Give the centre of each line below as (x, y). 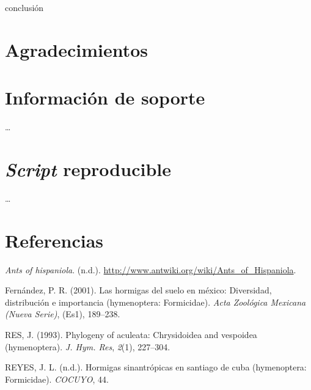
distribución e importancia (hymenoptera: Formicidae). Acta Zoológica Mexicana (155, 302)
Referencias (54, 240)
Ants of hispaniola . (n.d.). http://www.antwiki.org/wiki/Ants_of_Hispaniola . (151, 269)
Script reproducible (88, 169)
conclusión (24, 7)
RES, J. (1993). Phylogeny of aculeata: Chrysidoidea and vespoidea (131, 334)
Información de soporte (105, 97)
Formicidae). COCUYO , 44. (57, 379)
